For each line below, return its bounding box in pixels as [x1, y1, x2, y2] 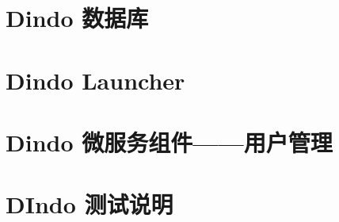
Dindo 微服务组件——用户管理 [6, 125, 333, 158]
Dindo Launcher [6, 63, 185, 96]
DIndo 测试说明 [6, 188, 173, 220]
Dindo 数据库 [6, 2, 149, 34]
